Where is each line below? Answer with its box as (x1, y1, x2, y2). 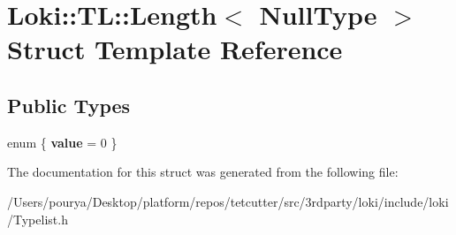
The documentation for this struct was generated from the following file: (7, 163, 399, 181)
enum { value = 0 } (7, 133, 118, 151)
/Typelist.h (7, 209, 68, 228)
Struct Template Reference (7, 31, 343, 67)
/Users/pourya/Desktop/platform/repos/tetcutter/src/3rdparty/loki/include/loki (7, 192, 449, 210)
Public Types (7, 91, 131, 118)
